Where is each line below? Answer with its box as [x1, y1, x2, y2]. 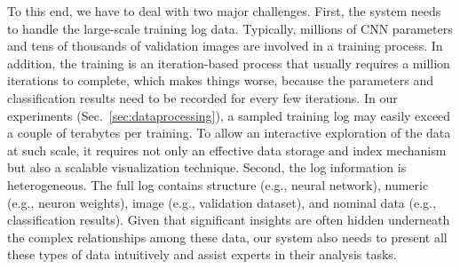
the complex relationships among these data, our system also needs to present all [7, 227, 448, 246]
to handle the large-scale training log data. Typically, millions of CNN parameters [7, 19, 453, 37]
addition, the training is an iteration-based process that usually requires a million [7, 53, 450, 72]
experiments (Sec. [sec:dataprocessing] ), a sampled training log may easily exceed [7, 106, 451, 124]
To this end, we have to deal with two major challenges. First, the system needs [7, 2, 441, 20]
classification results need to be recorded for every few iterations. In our [7, 88, 398, 107]
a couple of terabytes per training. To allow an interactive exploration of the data [7, 123, 451, 142]
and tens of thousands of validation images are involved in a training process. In [7, 36, 443, 55]
